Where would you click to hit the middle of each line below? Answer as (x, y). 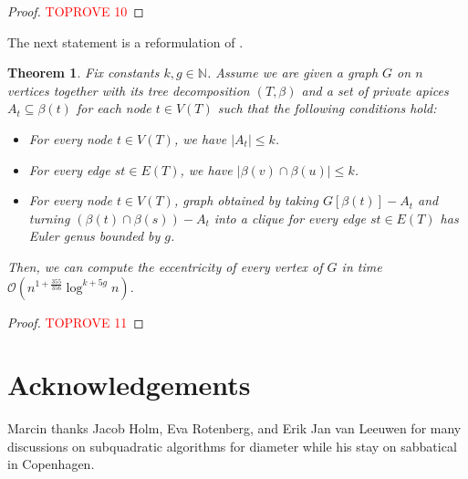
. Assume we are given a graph (292, 73)
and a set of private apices (375, 90)
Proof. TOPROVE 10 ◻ (76, 11)
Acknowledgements (129, 385)
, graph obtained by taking (246, 200)
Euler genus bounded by (94, 236)
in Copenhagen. (51, 464)
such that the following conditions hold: (327, 108)
